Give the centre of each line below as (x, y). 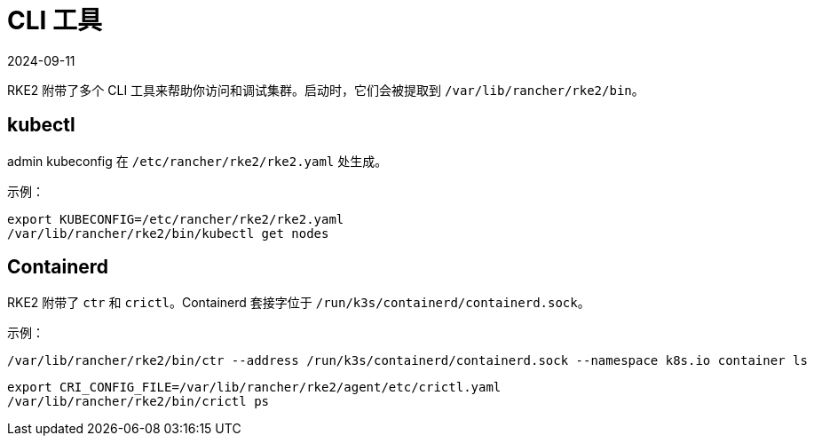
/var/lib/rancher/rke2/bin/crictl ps (138, 402)
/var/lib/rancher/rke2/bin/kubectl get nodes (168, 233)
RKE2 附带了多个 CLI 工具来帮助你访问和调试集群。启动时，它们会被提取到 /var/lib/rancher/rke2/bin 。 (326, 90)
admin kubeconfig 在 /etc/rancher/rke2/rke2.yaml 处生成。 (198, 161)
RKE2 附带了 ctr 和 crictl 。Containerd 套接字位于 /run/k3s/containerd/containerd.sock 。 (299, 303)
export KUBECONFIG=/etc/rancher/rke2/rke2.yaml (176, 219)
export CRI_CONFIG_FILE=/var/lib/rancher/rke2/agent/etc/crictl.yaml (254, 388)
